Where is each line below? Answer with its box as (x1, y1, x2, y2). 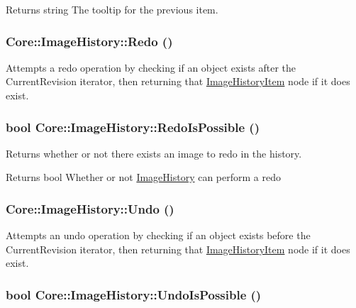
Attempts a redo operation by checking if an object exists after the (6, 60, 296, 75)
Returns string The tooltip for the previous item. (6, 2, 218, 16)
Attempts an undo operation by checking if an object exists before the (6, 228, 311, 243)
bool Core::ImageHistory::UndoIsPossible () (6, 285, 262, 303)
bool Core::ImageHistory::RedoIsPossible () (6, 118, 260, 136)
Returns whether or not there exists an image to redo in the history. (6, 145, 302, 160)
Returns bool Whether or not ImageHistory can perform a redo (6, 170, 281, 185)
